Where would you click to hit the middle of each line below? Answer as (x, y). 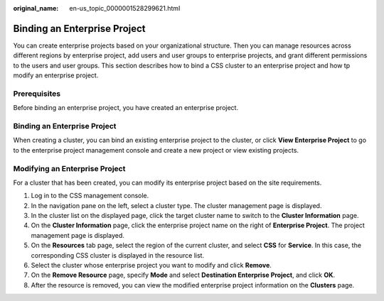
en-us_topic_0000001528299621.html (125, 8)
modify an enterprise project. (56, 75)
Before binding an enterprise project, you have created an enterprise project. (126, 108)
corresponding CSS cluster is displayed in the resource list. (118, 255)
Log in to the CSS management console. (90, 196)
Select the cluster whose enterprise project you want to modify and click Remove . (151, 266)
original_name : (36, 8)
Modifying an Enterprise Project (69, 168)
